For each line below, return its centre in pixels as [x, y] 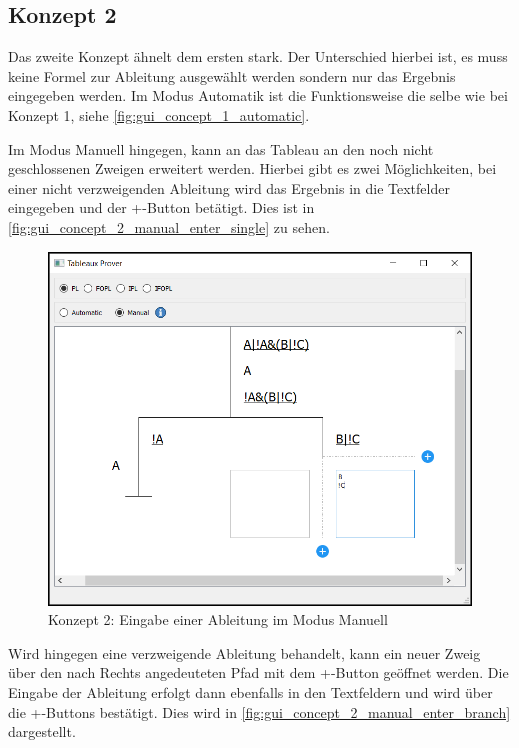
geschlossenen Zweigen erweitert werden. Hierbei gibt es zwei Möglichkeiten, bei [252, 168]
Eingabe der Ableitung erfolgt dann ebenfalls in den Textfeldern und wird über [250, 691]
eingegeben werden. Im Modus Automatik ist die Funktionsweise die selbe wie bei [258, 95]
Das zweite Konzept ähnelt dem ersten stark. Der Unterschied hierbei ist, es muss [258, 56]
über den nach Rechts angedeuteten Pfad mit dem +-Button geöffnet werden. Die [258, 672]
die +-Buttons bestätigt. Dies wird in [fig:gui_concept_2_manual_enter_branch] [259, 711]
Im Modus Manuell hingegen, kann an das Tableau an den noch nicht [221, 148]
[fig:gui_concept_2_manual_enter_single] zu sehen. [169, 226]
